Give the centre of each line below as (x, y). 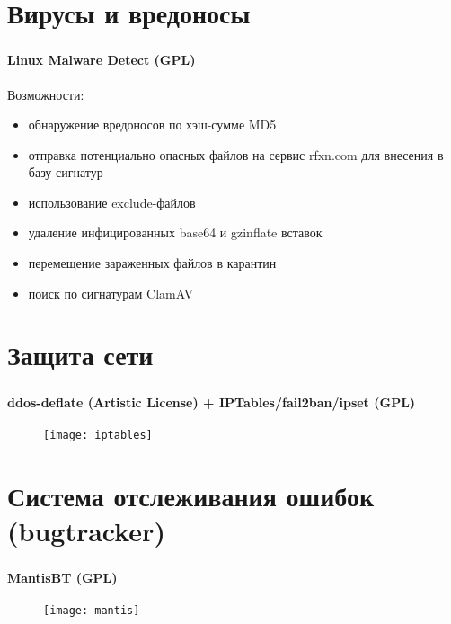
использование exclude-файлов (112, 202)
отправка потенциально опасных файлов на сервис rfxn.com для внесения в (236, 154)
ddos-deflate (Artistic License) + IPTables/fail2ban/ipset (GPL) (212, 401)
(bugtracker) (86, 530)
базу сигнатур (66, 172)
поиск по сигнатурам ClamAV (111, 293)
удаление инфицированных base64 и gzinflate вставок (175, 232)
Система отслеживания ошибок (191, 495)
